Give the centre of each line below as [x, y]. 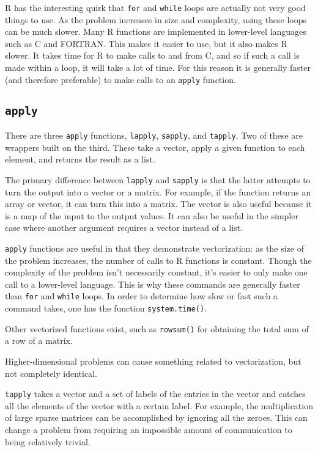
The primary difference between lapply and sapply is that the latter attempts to [158, 179]
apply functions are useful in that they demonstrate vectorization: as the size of [154, 248]
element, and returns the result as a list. [80, 159]
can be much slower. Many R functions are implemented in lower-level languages [156, 31]
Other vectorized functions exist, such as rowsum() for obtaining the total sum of [157, 328]
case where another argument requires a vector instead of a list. [124, 228]
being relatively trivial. [48, 441]
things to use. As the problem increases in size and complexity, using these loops [156, 19]
